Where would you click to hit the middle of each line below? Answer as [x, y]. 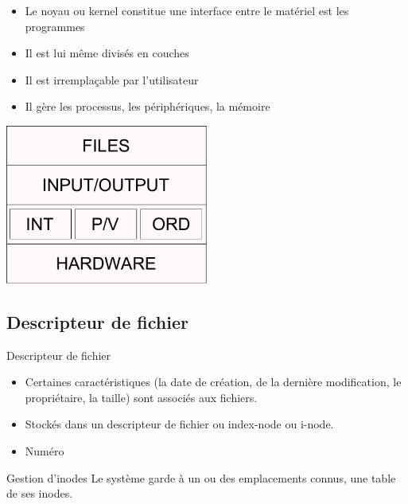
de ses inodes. [40, 493]
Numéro [45, 450]
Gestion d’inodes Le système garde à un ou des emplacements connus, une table [201, 477]
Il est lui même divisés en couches [107, 53]
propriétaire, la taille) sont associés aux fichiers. [141, 397]
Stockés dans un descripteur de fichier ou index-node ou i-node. [179, 424]
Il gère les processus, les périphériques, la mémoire [148, 106]
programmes [55, 26]
